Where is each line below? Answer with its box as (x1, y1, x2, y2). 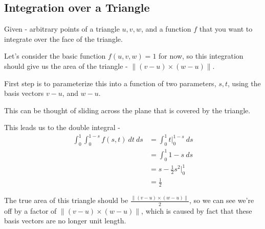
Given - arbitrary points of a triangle (4, 23, 120, 34)
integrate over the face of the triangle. (4, 33, 123, 44)
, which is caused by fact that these (141, 205, 252, 216)
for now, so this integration (159, 50, 244, 61)
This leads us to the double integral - (4, 122, 120, 133)
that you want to (199, 23, 253, 34)
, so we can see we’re (189, 195, 254, 206)
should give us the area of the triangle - (4, 60, 128, 71)
